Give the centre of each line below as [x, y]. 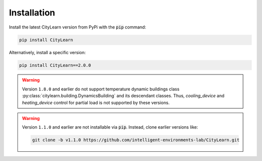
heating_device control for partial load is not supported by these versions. [96, 102]
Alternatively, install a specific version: [47, 52]
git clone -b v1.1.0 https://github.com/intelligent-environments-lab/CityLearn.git [136, 140]
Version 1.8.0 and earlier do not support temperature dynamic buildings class [101, 89]
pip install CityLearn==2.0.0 [55, 65]
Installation [32, 13]
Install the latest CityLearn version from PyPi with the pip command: [78, 27]
